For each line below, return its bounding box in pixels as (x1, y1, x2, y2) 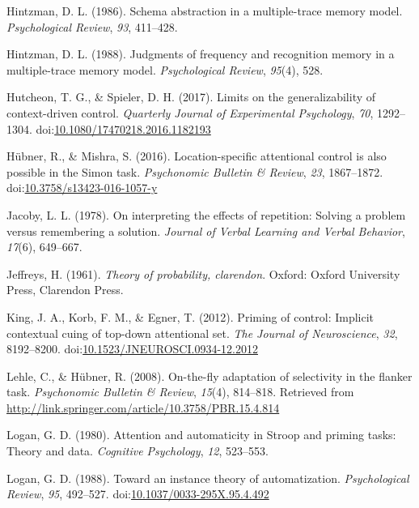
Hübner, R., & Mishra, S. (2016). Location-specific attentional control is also (6, 147, 387, 164)
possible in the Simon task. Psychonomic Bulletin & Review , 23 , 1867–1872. (6, 163, 383, 180)
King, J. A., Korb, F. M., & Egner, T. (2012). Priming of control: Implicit (6, 308, 375, 325)
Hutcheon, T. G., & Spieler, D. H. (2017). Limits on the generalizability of (6, 88, 376, 105)
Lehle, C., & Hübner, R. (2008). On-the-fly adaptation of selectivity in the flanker (6, 367, 413, 384)
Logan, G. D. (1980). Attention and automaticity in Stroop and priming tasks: (6, 426, 396, 443)
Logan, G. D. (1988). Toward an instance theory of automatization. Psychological (6, 469, 409, 486)
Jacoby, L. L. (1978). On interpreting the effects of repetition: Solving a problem (6, 206, 406, 223)
